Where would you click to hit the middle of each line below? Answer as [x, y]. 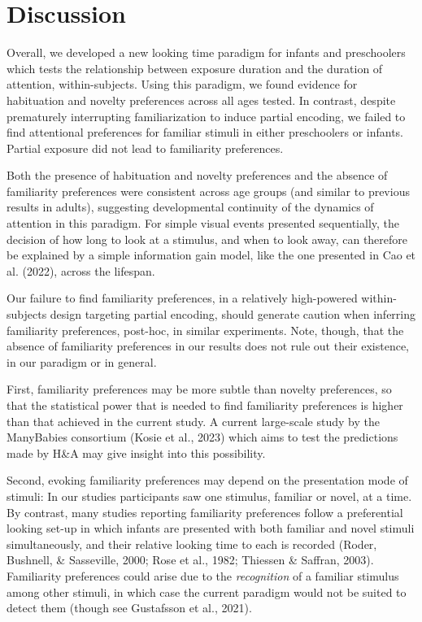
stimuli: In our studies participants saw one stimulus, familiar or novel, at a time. [209, 496]
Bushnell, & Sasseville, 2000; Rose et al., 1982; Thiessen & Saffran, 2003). [190, 560]
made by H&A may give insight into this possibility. [136, 452]
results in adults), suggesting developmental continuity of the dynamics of [190, 207]
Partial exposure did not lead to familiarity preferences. [145, 148]
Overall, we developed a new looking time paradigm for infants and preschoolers [206, 52]
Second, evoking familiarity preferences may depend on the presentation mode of [207, 480]
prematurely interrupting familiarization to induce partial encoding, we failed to [206, 116]
